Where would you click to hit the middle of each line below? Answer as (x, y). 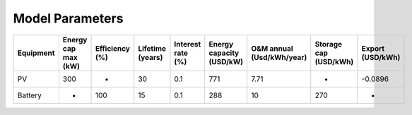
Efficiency (113, 48)
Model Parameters (68, 18)
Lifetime (152, 48)
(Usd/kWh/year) (279, 57)
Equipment (36, 53)
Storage (329, 44)
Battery (30, 95)
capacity (224, 53)
